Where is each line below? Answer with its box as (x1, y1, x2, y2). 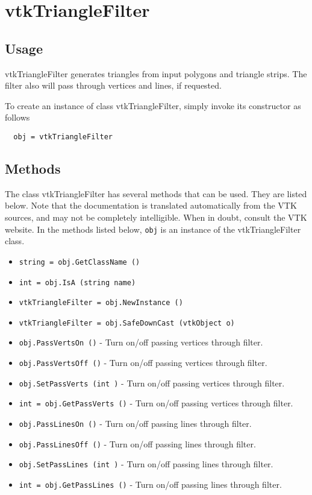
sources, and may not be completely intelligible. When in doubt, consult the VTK (5, 211, 307, 223)
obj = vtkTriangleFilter (13, 132, 113, 141)
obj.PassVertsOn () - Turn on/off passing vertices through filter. (19, 336, 263, 348)
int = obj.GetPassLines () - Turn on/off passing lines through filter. (19, 478, 282, 491)
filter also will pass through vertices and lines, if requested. (5, 79, 222, 92)
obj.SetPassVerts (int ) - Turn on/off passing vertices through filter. (19, 376, 285, 389)
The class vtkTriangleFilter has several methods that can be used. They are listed (5, 187, 307, 200)
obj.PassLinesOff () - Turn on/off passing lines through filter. (19, 437, 256, 450)
